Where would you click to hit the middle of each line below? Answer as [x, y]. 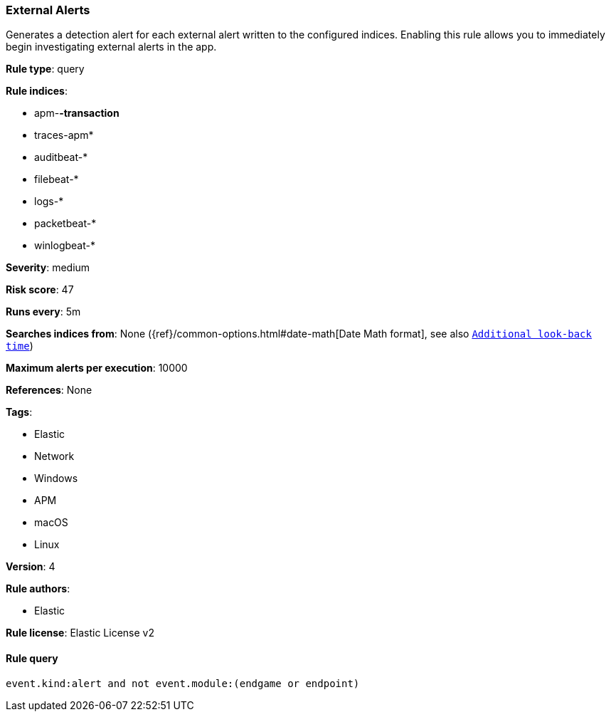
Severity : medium [48, 268]
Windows [56, 478]
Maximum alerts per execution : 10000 [97, 368]
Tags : [19, 412]
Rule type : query [45, 69]
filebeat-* [57, 179]
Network [54, 456]
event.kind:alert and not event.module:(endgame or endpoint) [183, 683]
